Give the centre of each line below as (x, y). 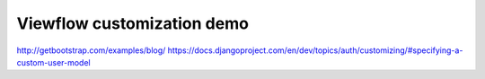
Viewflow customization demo (132, 23)
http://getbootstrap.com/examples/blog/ (91, 50)
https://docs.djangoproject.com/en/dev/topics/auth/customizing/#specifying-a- (315, 50)
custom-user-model (53, 62)
